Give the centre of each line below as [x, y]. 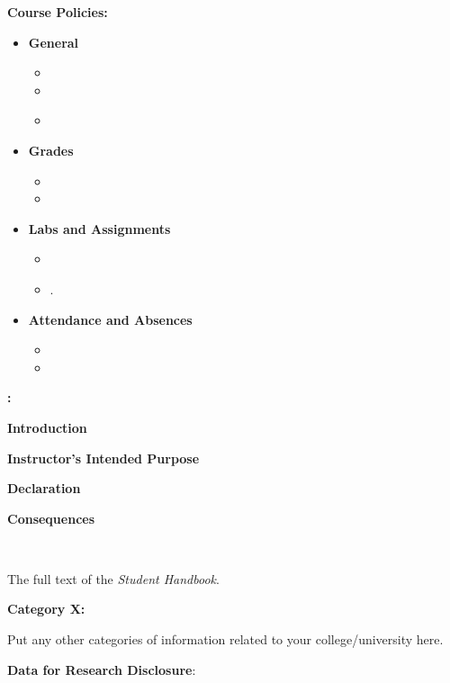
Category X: [46, 609]
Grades [51, 150]
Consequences [51, 518]
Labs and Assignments [99, 228]
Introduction [47, 427]
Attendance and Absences [110, 319]
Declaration [44, 488]
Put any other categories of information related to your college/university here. [225, 639]
